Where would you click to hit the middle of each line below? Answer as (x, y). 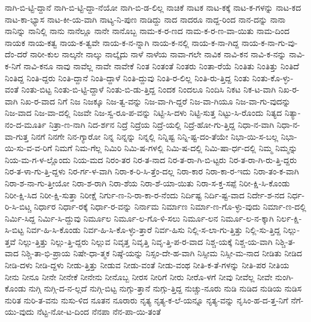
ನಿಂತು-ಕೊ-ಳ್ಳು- (273, 77)
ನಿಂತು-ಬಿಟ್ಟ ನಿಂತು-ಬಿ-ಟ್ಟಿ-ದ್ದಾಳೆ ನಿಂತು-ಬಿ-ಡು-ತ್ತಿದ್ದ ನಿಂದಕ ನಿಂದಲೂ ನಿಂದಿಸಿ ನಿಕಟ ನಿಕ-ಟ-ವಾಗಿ (149, 89)
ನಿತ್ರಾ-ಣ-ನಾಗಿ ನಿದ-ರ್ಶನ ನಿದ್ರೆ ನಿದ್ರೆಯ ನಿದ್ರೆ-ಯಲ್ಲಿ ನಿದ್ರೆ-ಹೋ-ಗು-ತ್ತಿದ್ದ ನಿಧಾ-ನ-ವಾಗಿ (161, 124)
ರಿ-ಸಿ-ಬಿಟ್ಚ (18, 206)
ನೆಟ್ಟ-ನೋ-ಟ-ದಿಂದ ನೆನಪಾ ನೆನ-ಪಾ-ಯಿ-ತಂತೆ (99, 312)
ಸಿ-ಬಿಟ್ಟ (14, 230)
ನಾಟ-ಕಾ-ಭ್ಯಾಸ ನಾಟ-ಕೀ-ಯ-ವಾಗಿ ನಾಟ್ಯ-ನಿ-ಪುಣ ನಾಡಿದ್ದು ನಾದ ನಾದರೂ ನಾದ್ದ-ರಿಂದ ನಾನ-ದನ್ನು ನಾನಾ (145, 19)
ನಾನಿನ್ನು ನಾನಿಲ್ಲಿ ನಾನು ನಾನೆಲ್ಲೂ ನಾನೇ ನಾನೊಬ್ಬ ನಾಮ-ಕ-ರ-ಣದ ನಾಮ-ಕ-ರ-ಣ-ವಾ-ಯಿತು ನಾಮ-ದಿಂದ (147, 31)
